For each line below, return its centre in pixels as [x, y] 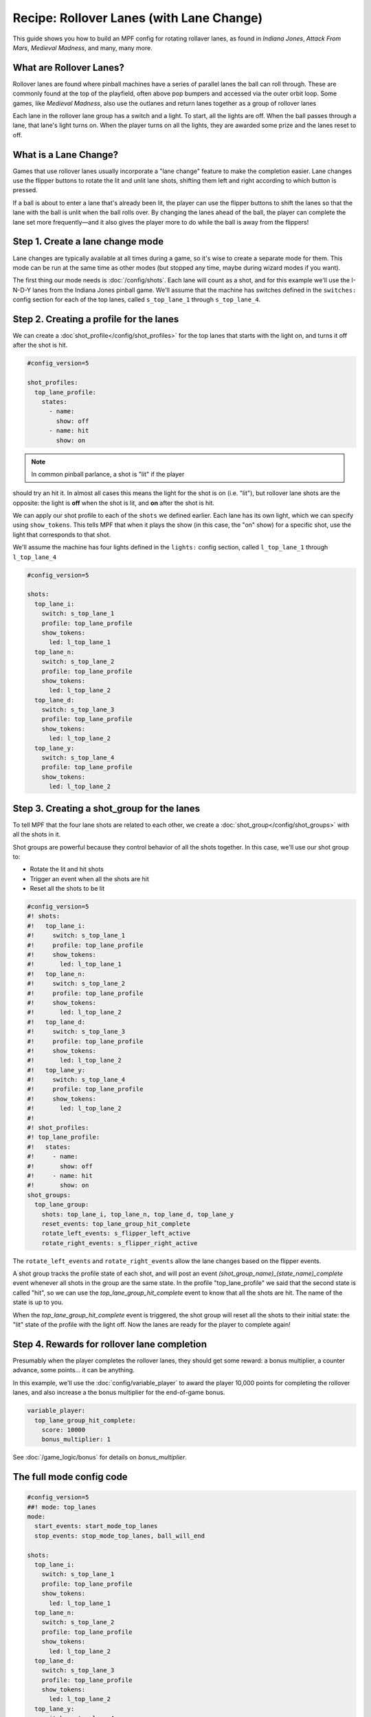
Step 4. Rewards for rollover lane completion [110, 1344]
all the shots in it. [37, 834]
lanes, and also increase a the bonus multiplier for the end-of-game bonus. [119, 1392]
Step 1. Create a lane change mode [88, 241]
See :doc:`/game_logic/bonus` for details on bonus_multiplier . [100, 1457]
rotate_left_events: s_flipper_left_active [116, 1233]
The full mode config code [70, 1477]
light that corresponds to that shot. [62, 534]
